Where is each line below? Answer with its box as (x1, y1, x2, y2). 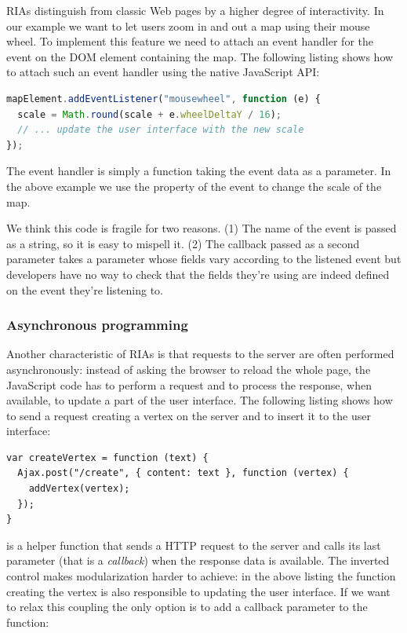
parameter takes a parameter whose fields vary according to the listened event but (6, 251, 402, 267)
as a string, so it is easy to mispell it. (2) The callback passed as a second (6, 235, 360, 251)
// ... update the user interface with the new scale (17, 124, 304, 136)
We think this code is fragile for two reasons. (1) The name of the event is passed (6, 220, 397, 236)
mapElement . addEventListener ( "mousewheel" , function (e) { (6, 93, 321, 104)
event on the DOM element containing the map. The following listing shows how (6, 48, 394, 64)
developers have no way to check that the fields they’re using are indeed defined (6, 265, 390, 282)
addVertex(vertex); (28, 483, 130, 495)
